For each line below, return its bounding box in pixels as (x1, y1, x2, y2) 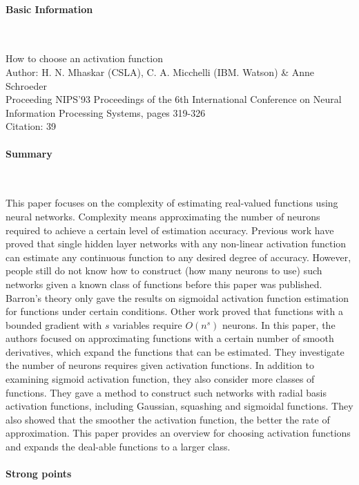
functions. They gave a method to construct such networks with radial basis (6, 385, 327, 399)
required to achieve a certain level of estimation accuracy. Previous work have (6, 222, 334, 237)
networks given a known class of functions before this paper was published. (6, 276, 322, 291)
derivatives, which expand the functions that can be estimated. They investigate (6, 344, 345, 359)
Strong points (6, 466, 72, 481)
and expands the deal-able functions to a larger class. (6, 439, 231, 454)
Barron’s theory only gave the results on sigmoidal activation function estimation (6, 290, 349, 305)
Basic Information (6, 1, 93, 16)
